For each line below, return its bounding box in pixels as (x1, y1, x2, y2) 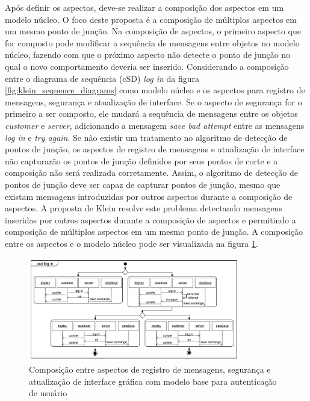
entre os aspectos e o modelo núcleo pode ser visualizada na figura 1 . (5, 237, 258, 249)
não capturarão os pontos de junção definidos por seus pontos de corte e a (5, 154, 278, 167)
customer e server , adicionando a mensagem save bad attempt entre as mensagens (5, 119, 305, 131)
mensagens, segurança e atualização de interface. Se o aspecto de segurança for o (5, 95, 302, 108)
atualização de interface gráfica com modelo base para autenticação (29, 375, 277, 387)
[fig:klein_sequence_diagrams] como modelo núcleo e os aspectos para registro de (5, 84, 305, 96)
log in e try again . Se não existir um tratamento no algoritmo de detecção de (5, 131, 288, 143)
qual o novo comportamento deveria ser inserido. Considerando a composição (5, 60, 289, 72)
